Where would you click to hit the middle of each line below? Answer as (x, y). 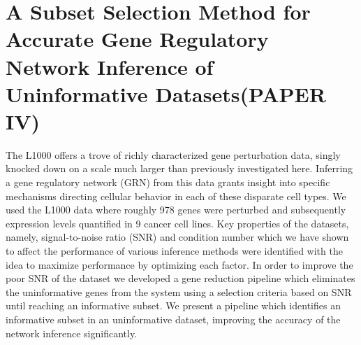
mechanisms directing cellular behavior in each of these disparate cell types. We (176, 196)
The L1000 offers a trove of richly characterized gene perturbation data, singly (173, 154)
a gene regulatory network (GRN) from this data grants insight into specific (168, 182)
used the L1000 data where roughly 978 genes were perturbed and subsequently (176, 210)
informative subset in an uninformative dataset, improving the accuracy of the (173, 319)
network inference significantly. (72, 333)
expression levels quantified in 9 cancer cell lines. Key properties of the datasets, (177, 223)
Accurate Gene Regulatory (137, 39)
